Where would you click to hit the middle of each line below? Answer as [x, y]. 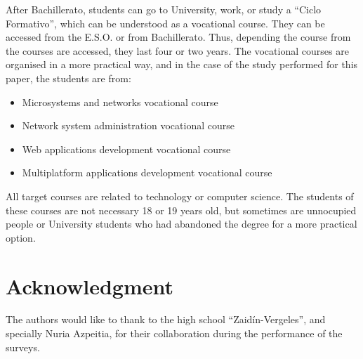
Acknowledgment [90, 286]
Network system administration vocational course [128, 125]
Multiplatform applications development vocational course [147, 172]
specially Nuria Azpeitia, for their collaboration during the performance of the [174, 333]
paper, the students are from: [68, 78]
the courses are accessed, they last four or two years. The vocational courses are [177, 50]
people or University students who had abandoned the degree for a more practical [181, 224]
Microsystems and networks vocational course [120, 102]
